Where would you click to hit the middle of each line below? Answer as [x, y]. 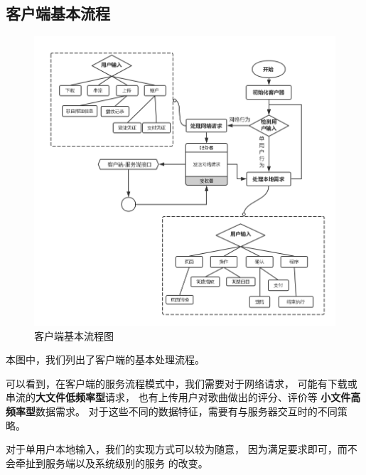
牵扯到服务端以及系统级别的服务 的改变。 [112, 463]
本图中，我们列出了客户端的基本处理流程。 [105, 359]
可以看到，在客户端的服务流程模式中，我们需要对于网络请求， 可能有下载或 [182, 383]
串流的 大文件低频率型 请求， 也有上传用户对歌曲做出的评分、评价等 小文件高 [183, 397]
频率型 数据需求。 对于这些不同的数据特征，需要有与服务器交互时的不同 [172, 411]
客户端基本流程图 [74, 335]
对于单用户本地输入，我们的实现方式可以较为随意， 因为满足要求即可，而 [177, 449]
